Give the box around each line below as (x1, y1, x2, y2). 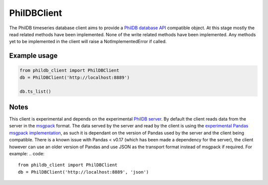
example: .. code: (9, 150, 45, 156)
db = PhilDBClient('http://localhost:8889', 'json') (18, 169, 149, 175)
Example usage (9, 52, 58, 60)
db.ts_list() (19, 88, 52, 94)
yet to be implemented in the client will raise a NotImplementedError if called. (9, 39, 167, 45)
